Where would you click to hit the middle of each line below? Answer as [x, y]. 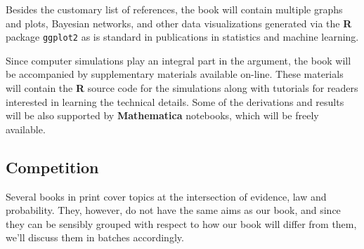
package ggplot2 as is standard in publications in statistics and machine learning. [182, 37]
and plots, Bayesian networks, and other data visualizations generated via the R [179, 23]
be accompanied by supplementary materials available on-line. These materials [175, 74]
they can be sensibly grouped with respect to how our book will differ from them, [181, 223]
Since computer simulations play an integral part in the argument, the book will [178, 60]
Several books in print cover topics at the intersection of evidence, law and [166, 196]
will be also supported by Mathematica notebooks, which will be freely [162, 115]
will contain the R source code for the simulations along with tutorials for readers [182, 88]
